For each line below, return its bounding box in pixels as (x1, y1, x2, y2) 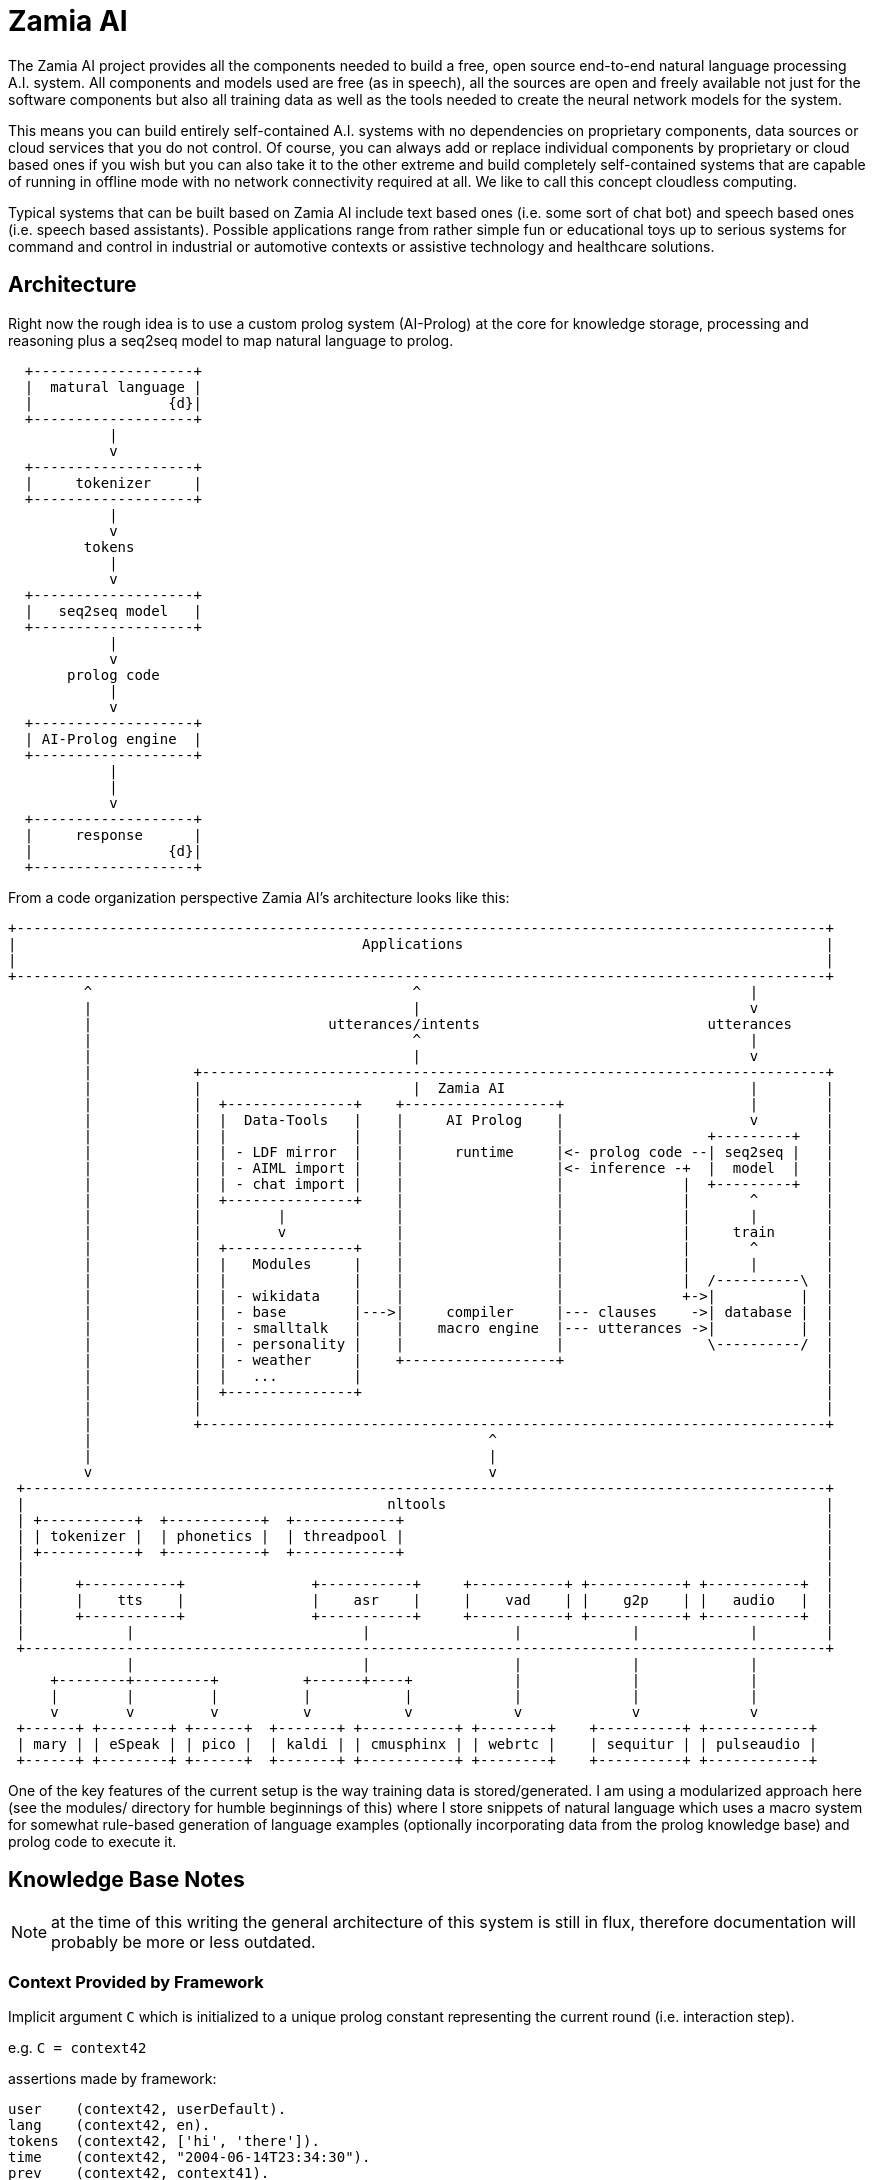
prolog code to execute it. (8, 1832, 177, 1850)
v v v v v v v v (50, 1703, 759, 1720)
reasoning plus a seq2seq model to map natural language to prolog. (8, 331, 454, 349)
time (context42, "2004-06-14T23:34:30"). (8, 2149, 371, 2166)
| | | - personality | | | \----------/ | (83, 1335, 835, 1352)
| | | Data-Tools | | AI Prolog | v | (83, 1111, 835, 1128)
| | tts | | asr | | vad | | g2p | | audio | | (16, 1591, 835, 1608)
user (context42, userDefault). (8, 2101, 287, 2118)
